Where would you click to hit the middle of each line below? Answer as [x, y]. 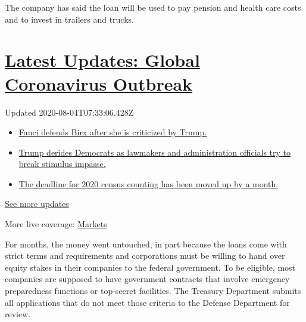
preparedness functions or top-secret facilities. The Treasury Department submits [153, 291]
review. [18, 314]
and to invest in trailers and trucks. [69, 19]
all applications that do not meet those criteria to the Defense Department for [147, 302]
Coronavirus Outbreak [99, 83]
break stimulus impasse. [62, 164]
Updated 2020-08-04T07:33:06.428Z [69, 112]
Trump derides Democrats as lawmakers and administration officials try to [155, 152]
